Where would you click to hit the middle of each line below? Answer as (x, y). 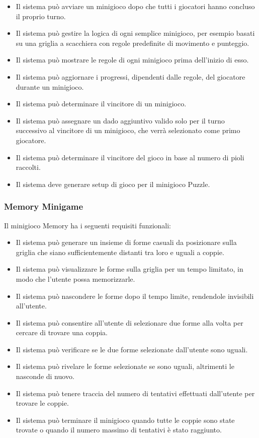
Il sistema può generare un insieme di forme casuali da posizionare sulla (126, 242)
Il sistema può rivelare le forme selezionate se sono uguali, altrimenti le (125, 366)
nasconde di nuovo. (45, 376)
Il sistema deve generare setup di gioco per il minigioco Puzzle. (113, 184)
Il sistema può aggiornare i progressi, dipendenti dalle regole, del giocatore (131, 76)
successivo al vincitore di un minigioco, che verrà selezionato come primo (128, 130)
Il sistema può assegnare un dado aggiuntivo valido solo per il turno (120, 120)
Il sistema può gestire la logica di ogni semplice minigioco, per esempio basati (135, 33)
